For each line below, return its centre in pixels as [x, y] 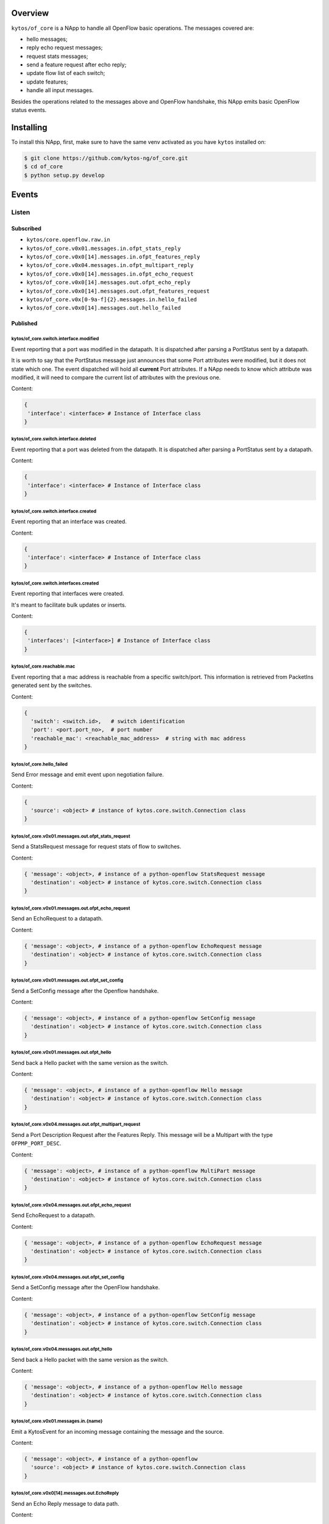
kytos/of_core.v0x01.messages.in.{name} [57, 1421]
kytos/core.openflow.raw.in [69, 240]
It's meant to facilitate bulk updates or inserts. [69, 605]
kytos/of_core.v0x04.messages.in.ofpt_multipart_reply [110, 265]
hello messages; [47, 39]
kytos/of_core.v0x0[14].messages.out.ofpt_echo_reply [108, 283]
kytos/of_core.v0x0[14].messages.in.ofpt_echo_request [110, 274]
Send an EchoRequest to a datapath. [57, 919]
